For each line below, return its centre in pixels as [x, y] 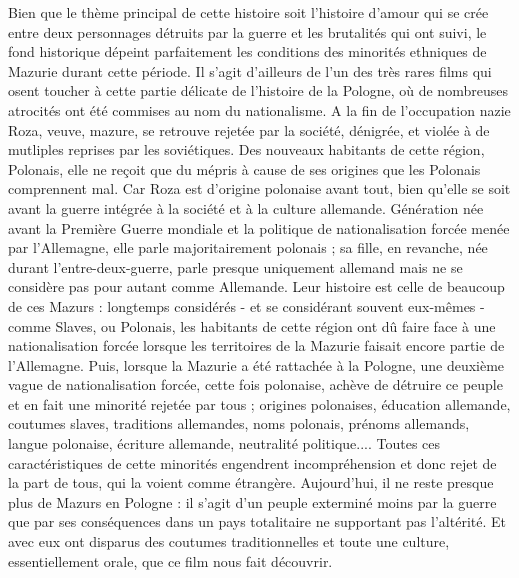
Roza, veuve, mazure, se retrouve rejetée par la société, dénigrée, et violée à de [249, 129]
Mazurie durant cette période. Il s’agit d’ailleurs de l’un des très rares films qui [250, 70]
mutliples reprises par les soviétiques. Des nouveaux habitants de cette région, [246, 149]
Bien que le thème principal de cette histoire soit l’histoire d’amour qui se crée [248, 12]
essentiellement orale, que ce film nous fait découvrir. [170, 560]
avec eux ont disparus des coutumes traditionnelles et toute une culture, [229, 541]
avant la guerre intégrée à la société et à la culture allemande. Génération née [246, 207]
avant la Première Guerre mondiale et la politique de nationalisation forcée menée [259, 227]
